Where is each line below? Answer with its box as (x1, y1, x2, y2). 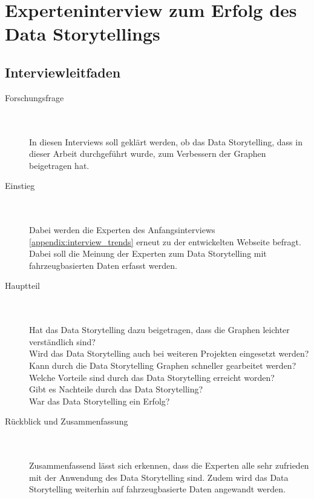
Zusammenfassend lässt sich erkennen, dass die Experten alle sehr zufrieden (29, 459, 309, 472)
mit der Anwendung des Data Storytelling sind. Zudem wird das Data (29, 471, 289, 483)
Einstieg (5, 179, 35, 192)
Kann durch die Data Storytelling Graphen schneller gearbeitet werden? (29, 359, 296, 372)
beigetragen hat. (29, 159, 90, 171)
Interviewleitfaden (5, 62, 121, 81)
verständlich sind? (29, 335, 96, 348)
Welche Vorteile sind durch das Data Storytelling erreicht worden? (29, 371, 275, 383)
